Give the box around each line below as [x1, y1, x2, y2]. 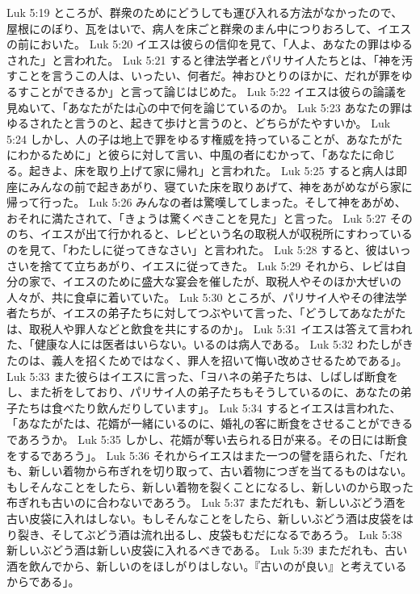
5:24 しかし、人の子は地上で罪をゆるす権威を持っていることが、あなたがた [6, 130, 403, 147]
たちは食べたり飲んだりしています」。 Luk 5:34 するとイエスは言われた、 [17, 399, 401, 416]
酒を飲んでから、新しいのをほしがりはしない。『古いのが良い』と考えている [6, 557, 407, 574]
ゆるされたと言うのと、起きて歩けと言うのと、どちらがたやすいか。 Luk [6, 115, 391, 132]
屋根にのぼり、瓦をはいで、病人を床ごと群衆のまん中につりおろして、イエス [6, 19, 412, 36]
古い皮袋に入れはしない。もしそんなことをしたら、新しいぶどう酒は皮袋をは [6, 510, 414, 526]
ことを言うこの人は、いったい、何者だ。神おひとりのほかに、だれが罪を [17, 67, 401, 84]
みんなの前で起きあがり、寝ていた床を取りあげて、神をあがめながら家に [28, 178, 413, 195]
